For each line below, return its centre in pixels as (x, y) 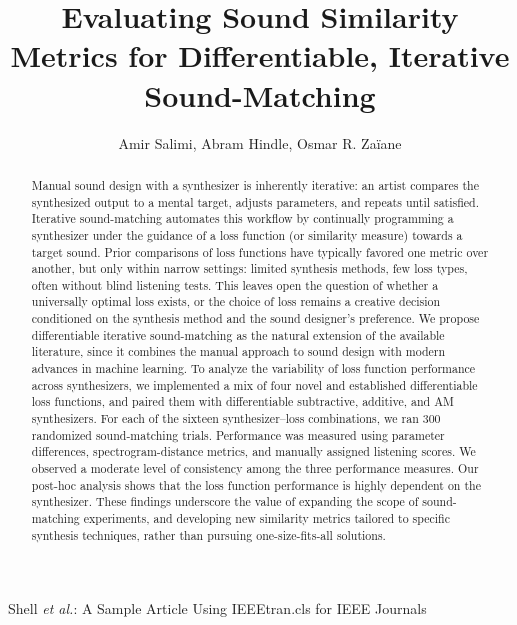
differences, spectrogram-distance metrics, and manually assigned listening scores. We (253, 451)
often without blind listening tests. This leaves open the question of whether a (235, 284)
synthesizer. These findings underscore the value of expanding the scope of (225, 501)
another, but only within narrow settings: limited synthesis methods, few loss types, (249, 268)
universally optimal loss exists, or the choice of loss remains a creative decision (236, 301)
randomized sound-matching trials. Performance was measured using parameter (238, 434)
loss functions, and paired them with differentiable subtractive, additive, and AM (242, 401)
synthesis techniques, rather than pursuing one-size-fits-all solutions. (208, 534)
